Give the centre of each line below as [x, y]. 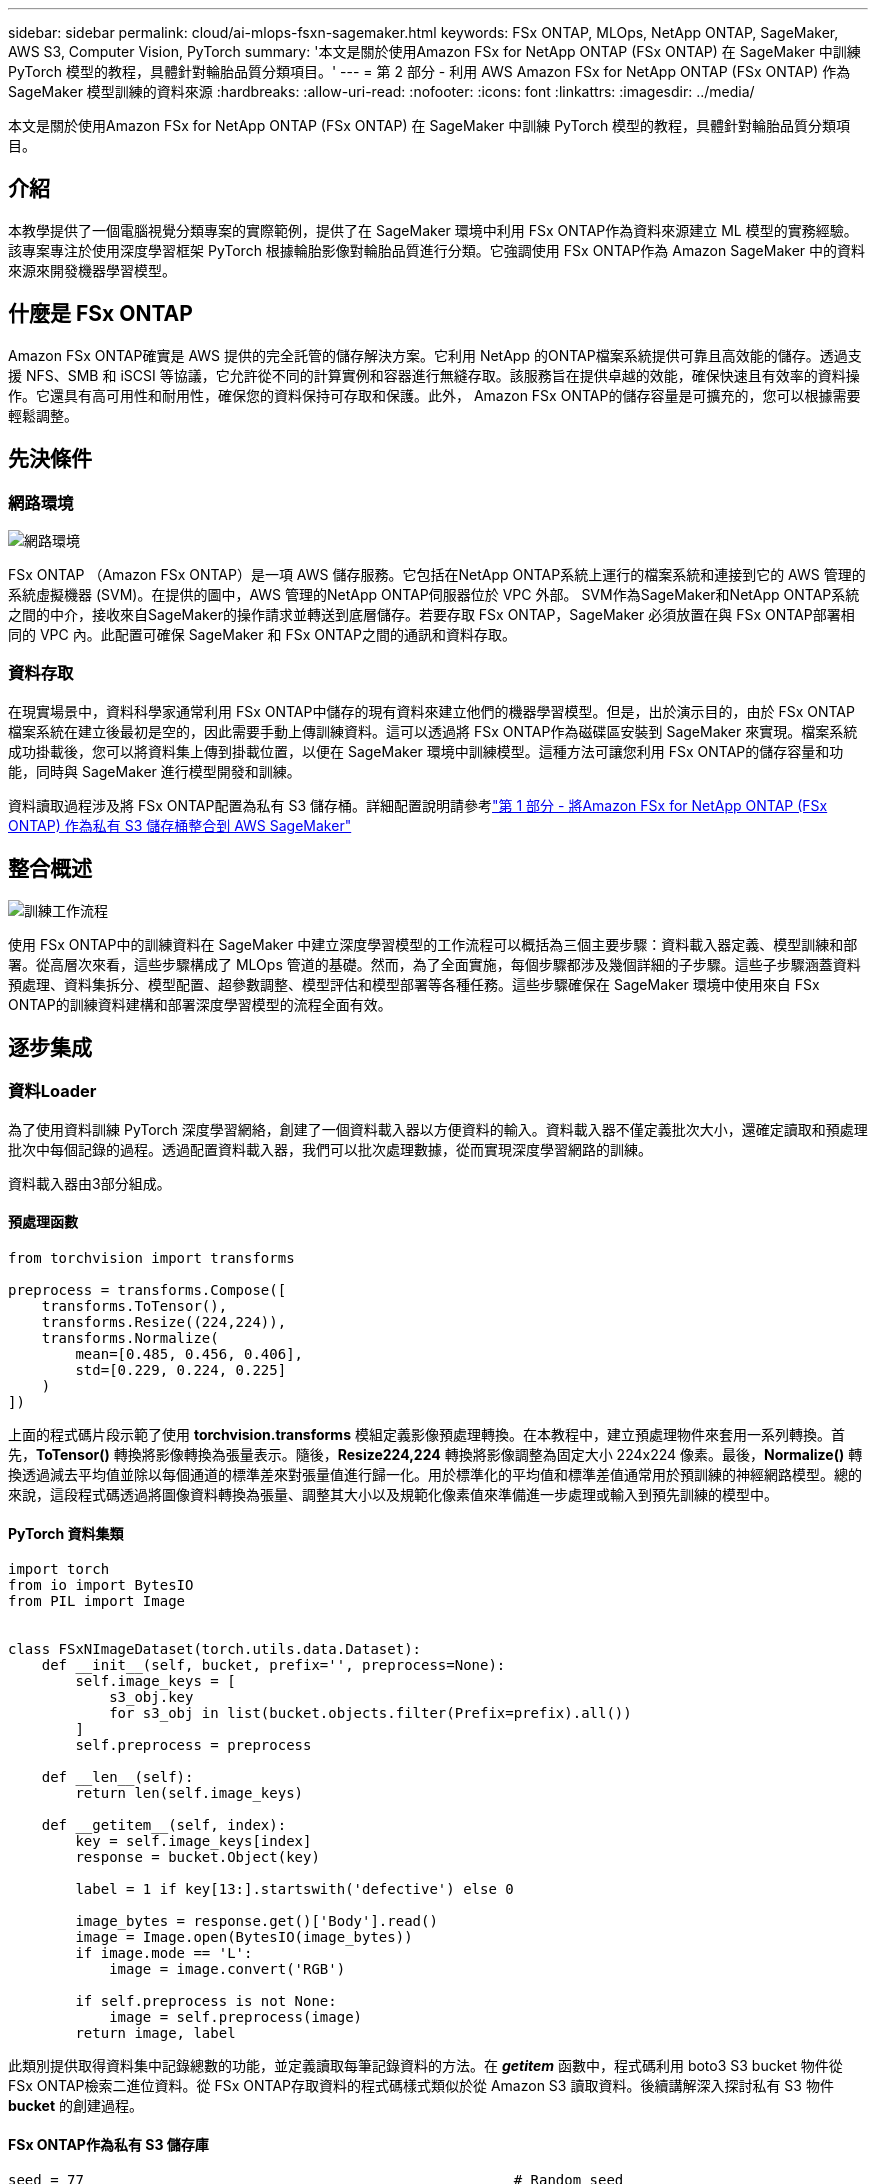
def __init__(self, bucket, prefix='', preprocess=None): [273, 1665]
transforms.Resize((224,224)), [164, 1321]
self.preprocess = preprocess [193, 1745]
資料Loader [52, 1091]
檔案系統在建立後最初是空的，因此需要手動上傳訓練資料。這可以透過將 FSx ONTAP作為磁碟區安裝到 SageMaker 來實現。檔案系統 [433, 731]
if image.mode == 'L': [164, 1953]
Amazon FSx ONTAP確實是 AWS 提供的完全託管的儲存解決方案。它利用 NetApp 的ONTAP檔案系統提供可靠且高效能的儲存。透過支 [435, 355]
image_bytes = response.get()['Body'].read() [256, 1921]
